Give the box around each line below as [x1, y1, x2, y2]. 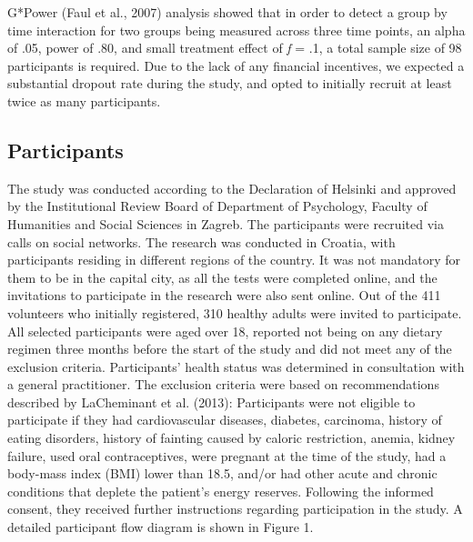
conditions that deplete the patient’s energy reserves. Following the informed [7, 481, 434, 500]
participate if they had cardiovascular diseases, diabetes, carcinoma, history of [7, 410, 442, 429]
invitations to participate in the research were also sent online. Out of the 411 [7, 286, 441, 305]
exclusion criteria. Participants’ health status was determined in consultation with [7, 356, 465, 376]
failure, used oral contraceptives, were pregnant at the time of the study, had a [7, 446, 447, 465]
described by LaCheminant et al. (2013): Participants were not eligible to [7, 392, 416, 411]
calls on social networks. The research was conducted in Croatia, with [7, 232, 396, 251]
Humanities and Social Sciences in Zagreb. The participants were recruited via [7, 214, 444, 233]
